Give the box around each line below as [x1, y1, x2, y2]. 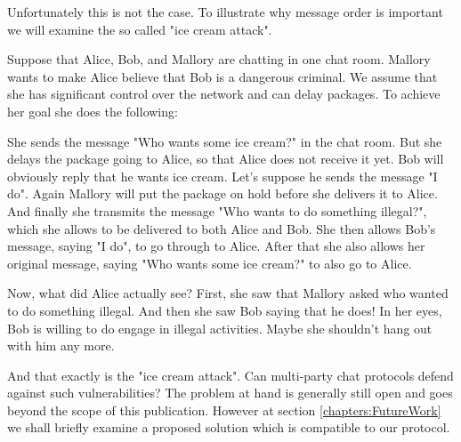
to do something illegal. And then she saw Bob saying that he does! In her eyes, [7, 301, 442, 319]
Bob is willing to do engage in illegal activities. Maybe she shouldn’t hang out [7, 318, 433, 337]
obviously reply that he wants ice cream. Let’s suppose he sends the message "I [7, 166, 438, 185]
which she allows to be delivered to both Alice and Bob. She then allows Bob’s [7, 219, 436, 237]
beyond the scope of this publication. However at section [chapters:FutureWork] [7, 400, 441, 419]
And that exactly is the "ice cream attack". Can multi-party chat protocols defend [7, 366, 454, 384]
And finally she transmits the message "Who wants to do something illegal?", [7, 201, 427, 220]
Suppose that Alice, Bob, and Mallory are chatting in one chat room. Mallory [7, 50, 431, 68]
